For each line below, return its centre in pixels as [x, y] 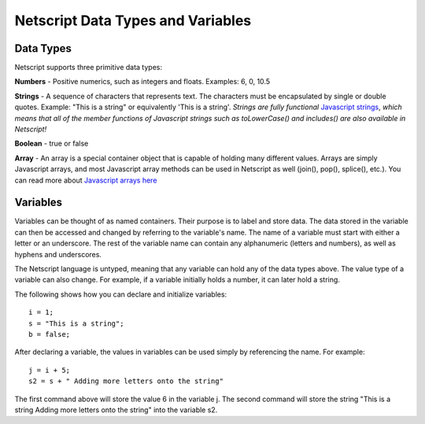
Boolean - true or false [52, 144]
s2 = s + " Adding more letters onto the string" [126, 381]
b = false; [50, 334]
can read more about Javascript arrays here [86, 180]
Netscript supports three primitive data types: [89, 68]
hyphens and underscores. [58, 254]
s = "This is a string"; [76, 323]
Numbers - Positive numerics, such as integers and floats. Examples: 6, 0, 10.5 [142, 82]
